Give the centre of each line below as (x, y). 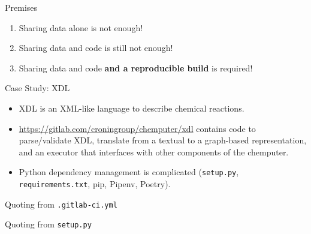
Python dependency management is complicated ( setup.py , (129, 172)
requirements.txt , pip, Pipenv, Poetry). (95, 184)
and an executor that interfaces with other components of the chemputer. (154, 151)
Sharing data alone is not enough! (81, 27)
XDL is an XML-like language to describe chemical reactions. (132, 108)
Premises (21, 7)
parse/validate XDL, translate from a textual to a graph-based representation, (163, 140)
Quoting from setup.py (48, 224)
